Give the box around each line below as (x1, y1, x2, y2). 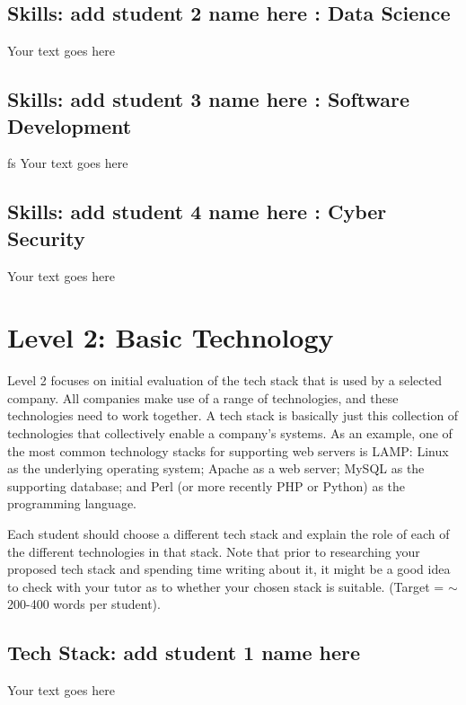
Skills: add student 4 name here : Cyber (7, 198, 387, 225)
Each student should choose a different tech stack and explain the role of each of (7, 524, 450, 543)
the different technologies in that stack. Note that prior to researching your (7, 542, 420, 560)
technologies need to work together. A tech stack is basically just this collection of (7, 406, 459, 425)
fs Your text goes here (7, 154, 128, 172)
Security (7, 224, 85, 251)
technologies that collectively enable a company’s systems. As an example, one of (7, 424, 453, 443)
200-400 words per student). (7, 595, 161, 613)
